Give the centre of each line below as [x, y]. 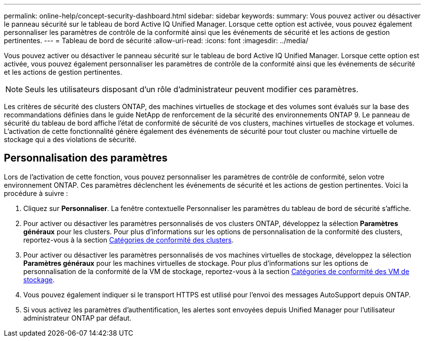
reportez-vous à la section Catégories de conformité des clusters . [129, 240]
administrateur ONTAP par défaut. [77, 318]
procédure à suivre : [36, 193]
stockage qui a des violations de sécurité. [70, 139]
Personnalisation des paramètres [86, 158]
